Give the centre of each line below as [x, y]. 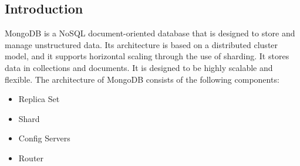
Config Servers [44, 138]
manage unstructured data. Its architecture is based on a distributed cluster [141, 44]
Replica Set [39, 99]
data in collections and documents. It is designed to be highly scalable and [139, 67]
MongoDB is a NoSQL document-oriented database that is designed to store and [150, 33]
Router [31, 157]
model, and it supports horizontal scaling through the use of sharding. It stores [147, 56]
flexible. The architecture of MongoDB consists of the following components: [142, 79]
